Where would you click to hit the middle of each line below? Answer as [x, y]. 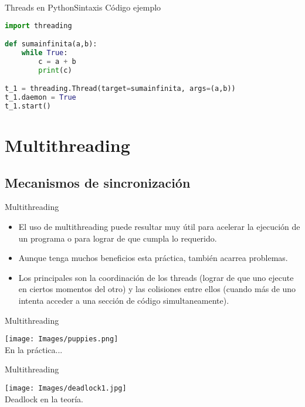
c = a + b [57, 61]
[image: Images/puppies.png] [62, 339]
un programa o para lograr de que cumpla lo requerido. [118, 238]
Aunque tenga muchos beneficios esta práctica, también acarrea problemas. [153, 258]
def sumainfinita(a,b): [51, 44]
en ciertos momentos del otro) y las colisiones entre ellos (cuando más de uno [157, 289]
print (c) [55, 70]
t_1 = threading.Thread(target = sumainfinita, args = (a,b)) [120, 89]
